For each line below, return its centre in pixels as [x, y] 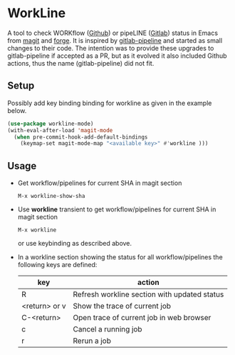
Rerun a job [92, 341]
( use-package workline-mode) [51, 124]
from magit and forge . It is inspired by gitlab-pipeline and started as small [115, 40]
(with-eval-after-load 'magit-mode [60, 130]
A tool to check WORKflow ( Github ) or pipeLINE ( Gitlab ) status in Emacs [113, 33]
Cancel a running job [108, 329]
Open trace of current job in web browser [142, 318]
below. [17, 110]
